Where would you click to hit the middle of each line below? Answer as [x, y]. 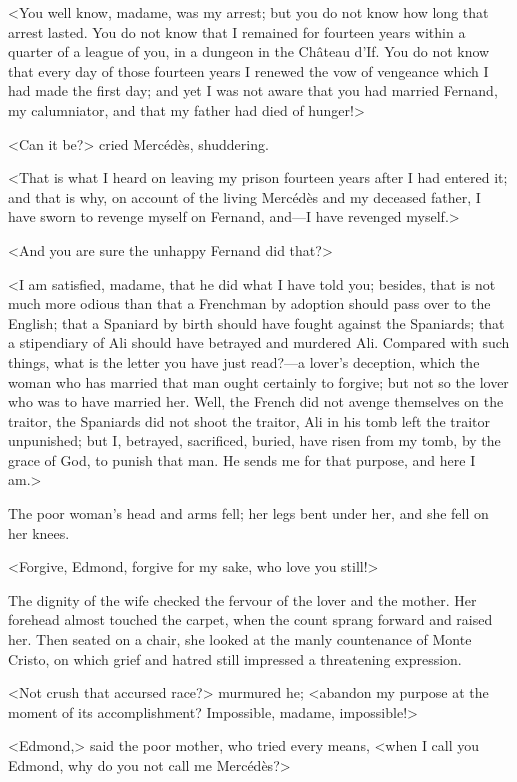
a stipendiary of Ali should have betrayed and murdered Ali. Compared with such [259, 342]
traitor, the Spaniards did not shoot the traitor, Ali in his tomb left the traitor [249, 420]
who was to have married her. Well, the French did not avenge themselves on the [256, 401]
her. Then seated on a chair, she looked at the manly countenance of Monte [240, 639]
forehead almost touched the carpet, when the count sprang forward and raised [250, 619]
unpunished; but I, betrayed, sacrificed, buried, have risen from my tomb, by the [254, 440]
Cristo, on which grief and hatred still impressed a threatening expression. [235, 658]
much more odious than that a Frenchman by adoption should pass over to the [249, 303]
